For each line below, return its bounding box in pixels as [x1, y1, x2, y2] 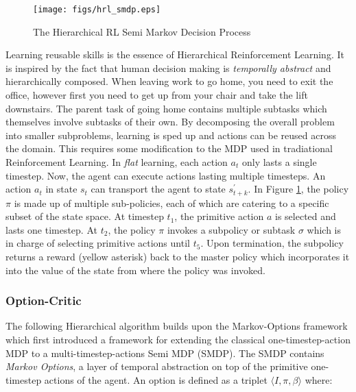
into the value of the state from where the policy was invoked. [5, 262, 265, 277]
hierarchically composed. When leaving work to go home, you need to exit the [5, 74, 333, 88]
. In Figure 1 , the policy [248, 182, 349, 196]
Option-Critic [5, 292, 82, 309]
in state [45, 182, 78, 196]
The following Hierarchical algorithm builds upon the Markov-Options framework [5, 319, 348, 333]
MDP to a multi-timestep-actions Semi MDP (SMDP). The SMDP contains [5, 345, 324, 360]
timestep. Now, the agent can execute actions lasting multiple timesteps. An [5, 168, 326, 182]
